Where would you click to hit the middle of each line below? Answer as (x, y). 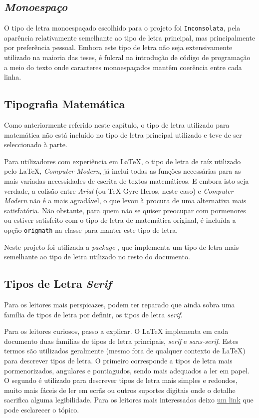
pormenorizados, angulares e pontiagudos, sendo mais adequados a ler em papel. (127, 370)
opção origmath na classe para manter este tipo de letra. (91, 230)
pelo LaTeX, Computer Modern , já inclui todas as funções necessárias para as (123, 171)
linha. (13, 77)
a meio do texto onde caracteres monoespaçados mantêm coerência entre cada (123, 67)
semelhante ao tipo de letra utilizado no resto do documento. (97, 257)
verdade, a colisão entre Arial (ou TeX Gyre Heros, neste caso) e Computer (119, 190)
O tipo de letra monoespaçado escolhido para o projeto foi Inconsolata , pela (122, 28)
